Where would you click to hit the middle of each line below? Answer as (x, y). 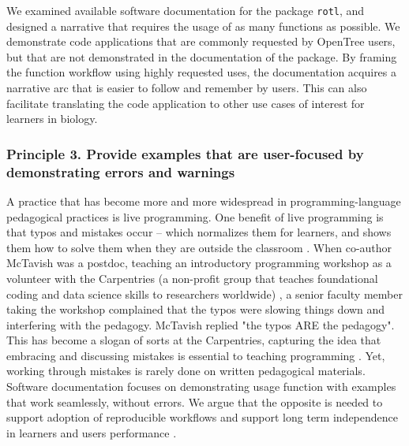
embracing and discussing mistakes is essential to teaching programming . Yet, (196, 355)
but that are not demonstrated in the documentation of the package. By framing (202, 56)
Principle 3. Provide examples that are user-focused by (185, 153)
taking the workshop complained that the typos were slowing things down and (196, 309)
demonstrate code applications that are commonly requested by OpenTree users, (201, 41)
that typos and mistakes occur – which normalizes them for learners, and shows (199, 232)
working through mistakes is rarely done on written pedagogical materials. (186, 371)
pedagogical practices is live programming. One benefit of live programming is (195, 216)
